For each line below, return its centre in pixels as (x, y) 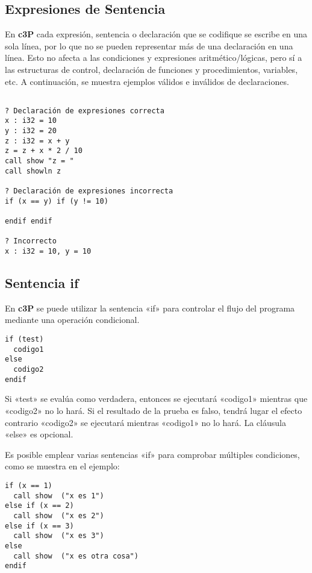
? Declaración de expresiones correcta (85, 111)
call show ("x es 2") (59, 515)
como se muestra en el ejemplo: (62, 466)
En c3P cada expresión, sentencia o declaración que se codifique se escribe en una (156, 34)
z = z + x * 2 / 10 (44, 151)
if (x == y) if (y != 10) (57, 201)
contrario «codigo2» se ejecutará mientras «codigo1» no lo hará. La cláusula (145, 422)
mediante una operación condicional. (72, 320)
